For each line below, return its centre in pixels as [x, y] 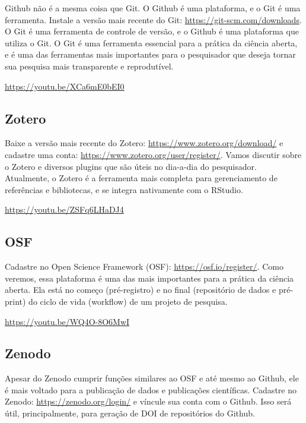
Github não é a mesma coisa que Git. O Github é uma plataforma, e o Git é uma [153, 8]
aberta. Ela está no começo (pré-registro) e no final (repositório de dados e [141, 290]
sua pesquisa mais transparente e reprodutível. [89, 66]
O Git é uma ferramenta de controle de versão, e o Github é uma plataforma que [152, 31]
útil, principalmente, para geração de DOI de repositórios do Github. [130, 413]
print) [15, 301]
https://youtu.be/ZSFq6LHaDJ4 [64, 209]
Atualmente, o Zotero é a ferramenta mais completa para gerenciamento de [141, 178]
